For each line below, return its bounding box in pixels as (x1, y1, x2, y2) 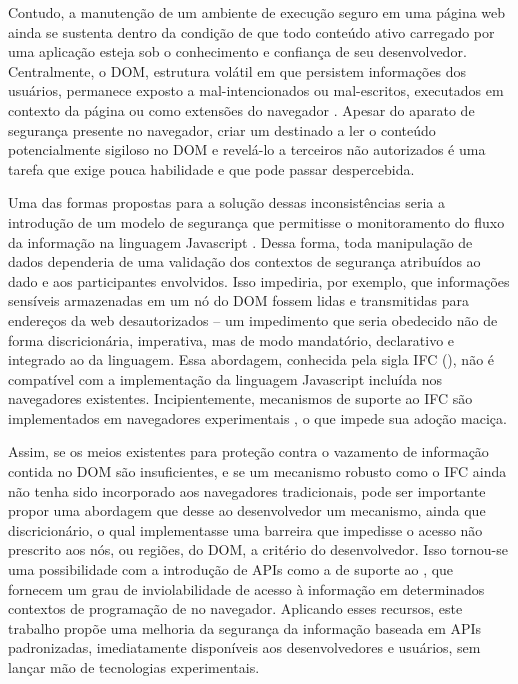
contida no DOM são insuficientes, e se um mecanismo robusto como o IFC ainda (8, 461, 507, 482)
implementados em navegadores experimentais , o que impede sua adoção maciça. (8, 407, 507, 428)
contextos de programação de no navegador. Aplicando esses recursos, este (8, 598, 463, 619)
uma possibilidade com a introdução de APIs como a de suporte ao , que (8, 559, 454, 580)
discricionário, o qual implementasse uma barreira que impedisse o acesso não (8, 519, 483, 540)
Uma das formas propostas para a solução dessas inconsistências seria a (8, 192, 445, 213)
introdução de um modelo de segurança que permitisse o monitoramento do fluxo (8, 211, 505, 232)
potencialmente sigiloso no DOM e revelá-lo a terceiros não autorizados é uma (8, 139, 486, 160)
